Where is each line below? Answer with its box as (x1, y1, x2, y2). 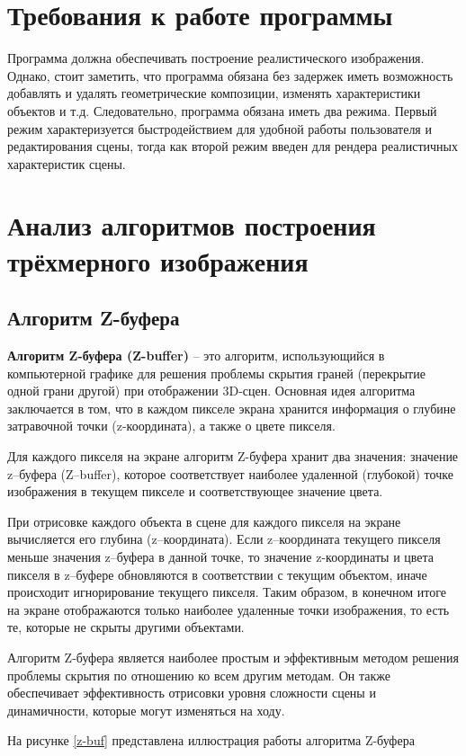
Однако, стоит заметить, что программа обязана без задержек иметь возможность (7, 66, 453, 84)
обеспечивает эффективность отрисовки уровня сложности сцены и (7, 683, 376, 702)
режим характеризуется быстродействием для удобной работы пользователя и (7, 119, 432, 138)
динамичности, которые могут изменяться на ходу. (7, 700, 285, 719)
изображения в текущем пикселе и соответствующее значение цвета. (7, 482, 383, 501)
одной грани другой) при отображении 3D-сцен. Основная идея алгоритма (7, 381, 416, 400)
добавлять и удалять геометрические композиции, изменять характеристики (7, 84, 421, 102)
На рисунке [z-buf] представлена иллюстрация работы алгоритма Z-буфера (7, 731, 415, 750)
